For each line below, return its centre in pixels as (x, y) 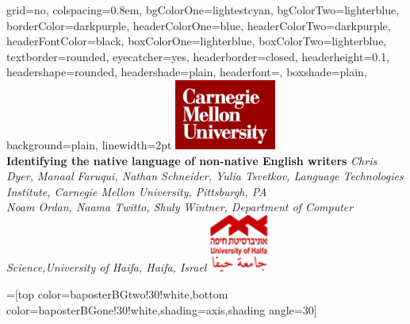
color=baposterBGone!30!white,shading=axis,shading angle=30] (162, 309)
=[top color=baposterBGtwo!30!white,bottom (117, 293)
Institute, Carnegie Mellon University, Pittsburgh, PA (137, 191)
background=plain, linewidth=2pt (89, 144)
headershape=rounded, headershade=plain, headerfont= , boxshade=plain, (187, 72)
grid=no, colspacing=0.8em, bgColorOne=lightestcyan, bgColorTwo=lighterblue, (203, 10)
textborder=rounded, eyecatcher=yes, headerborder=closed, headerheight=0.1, (198, 56)
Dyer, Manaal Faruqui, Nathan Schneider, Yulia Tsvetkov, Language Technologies (205, 176)
